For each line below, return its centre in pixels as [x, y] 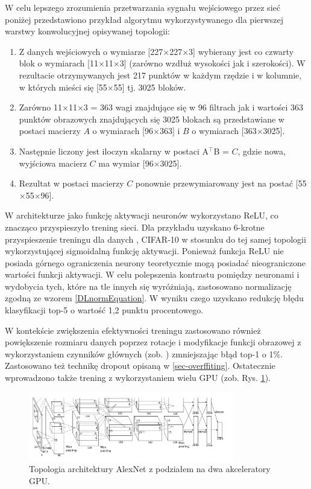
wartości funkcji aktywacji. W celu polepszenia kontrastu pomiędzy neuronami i [152, 274]
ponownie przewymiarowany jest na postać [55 [221, 183]
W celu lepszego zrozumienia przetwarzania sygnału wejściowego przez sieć [143, 7]
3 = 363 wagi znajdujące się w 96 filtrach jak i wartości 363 [193, 107]
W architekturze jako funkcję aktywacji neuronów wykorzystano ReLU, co [142, 215]
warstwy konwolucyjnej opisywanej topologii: [87, 31]
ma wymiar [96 [126, 163]
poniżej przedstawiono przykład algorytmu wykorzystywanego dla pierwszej [144, 19]
